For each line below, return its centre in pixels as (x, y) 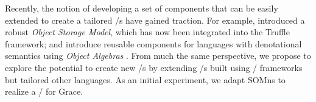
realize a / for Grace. (44, 91)
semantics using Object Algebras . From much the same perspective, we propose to (158, 56)
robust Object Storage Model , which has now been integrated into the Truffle (148, 32)
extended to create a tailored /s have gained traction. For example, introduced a (155, 20)
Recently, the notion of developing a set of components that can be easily (142, 8)
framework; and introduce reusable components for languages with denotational (153, 43)
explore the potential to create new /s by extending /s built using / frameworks (154, 67)
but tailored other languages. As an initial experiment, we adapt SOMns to (145, 79)
